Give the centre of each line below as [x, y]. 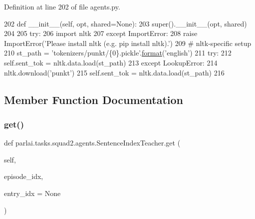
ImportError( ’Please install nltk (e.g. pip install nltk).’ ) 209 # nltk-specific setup [128, 43]
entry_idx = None [32, 193]
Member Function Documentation [94, 99]
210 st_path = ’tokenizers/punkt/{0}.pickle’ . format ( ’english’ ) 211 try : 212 [118, 53]
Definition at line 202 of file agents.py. [62, 6]
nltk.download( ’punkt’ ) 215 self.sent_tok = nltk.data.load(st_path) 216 [114, 72]
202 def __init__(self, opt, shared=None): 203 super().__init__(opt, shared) [126, 23]
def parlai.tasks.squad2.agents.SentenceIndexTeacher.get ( [92, 143]
